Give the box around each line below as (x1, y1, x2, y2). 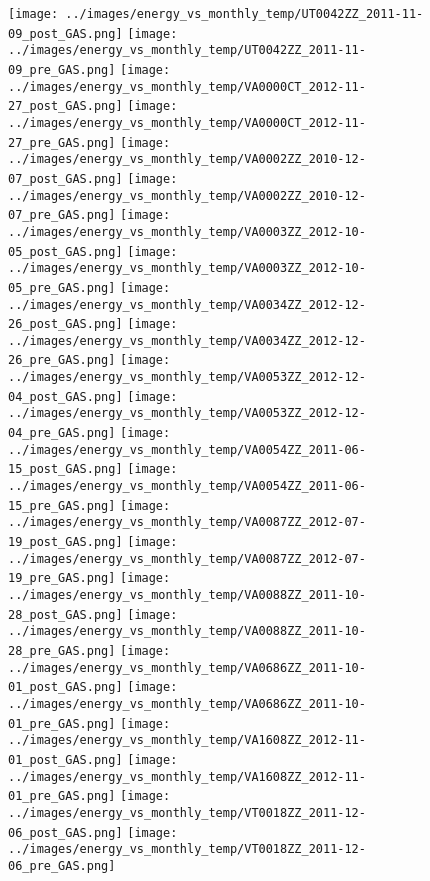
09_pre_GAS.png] (8, 62, 116, 77)
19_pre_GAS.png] (8, 571, 116, 586)
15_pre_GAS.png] (8, 498, 116, 513)
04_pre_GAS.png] (8, 426, 116, 441)
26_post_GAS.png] (8, 317, 123, 332)
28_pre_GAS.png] (8, 643, 116, 658)
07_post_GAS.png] (8, 171, 123, 186)
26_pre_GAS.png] (8, 353, 116, 368)
